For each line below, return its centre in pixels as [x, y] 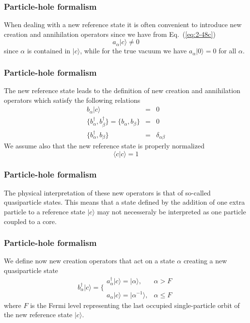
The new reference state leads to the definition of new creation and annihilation [122, 90]
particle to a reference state [45, 211]
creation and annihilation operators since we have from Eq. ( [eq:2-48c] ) [110, 34]
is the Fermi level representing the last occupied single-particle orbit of [135, 305]
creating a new [205, 261]
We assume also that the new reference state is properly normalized [104, 145]
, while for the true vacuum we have [133, 51]
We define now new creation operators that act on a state [89, 261]
